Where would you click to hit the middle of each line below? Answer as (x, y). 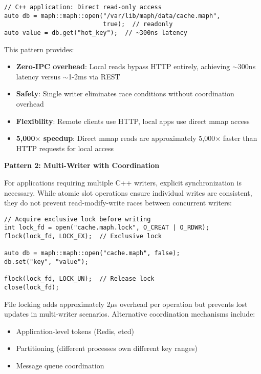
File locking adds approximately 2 (57, 304)
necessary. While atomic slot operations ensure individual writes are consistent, (128, 192)
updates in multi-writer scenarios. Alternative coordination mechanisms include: (130, 314)
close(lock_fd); (32, 287)
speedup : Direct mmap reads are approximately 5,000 (129, 138)
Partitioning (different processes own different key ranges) (107, 348)
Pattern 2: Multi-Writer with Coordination (82, 165)
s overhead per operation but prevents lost (181, 304)
